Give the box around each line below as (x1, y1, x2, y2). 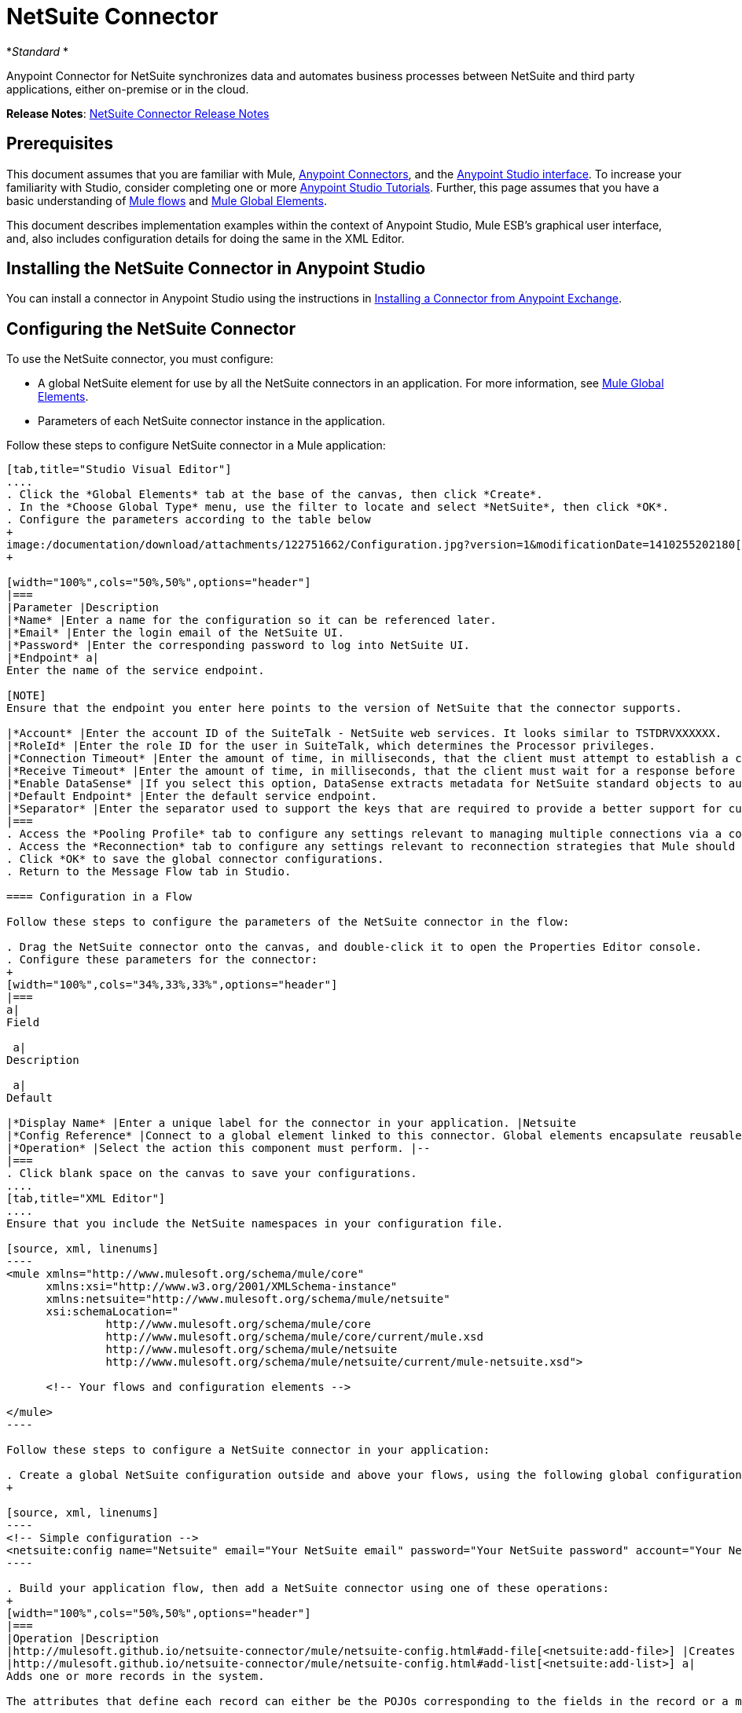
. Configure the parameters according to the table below (6, 513, 371, 526)
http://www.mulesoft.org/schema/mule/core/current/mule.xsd (105, 1330, 483, 1344)
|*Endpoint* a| (6, 651, 100, 665)
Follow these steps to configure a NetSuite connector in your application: (6, 1443, 490, 1457)
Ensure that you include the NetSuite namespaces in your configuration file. (6, 1217, 504, 1231)
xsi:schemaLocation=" (46, 1305, 179, 1319)
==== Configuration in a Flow (6, 890, 193, 904)
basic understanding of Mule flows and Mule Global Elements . (6, 193, 327, 207)
